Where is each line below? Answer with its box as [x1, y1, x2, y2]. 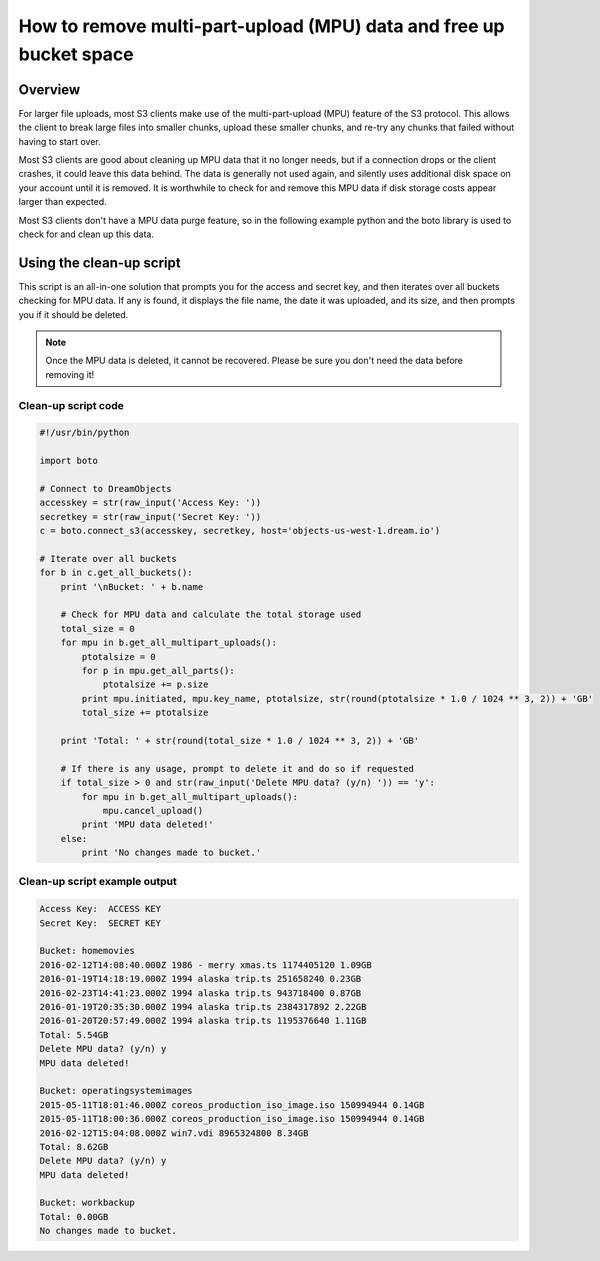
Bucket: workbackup [39, 1197, 135, 1209]
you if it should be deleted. [18, 308, 129, 320]
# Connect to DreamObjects [39, 483, 172, 494]
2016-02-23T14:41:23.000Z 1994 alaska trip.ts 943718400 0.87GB [39, 987, 362, 999]
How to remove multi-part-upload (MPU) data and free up [18, 15, 505, 37]
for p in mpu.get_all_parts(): [81, 665, 235, 677]
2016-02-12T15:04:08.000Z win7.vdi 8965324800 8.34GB [39, 1127, 309, 1139]
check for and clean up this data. [18, 228, 155, 240]
